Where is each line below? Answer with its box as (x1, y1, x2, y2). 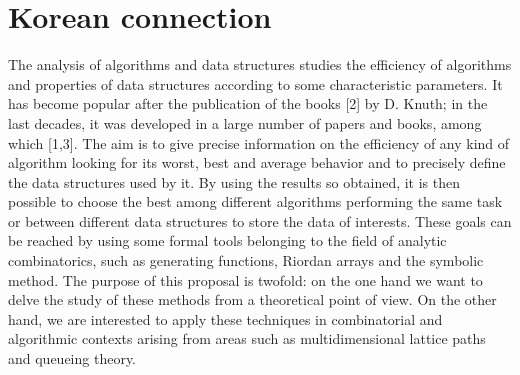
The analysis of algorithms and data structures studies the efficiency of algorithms (8, 54, 512, 75)
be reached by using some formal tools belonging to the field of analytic (8, 230, 447, 251)
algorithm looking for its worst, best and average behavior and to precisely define (8, 152, 506, 173)
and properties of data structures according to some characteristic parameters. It (8, 73, 503, 94)
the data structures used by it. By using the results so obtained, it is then (8, 171, 461, 192)
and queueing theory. (8, 348, 137, 369)
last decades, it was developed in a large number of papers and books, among (8, 112, 482, 133)
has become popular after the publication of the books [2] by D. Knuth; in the (8, 93, 488, 114)
